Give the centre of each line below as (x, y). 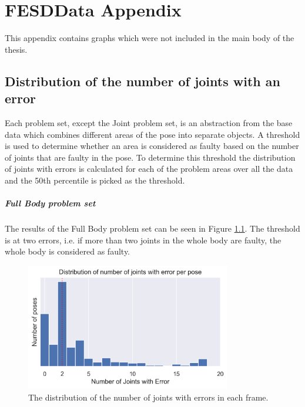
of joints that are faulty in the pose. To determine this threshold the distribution (150, 157)
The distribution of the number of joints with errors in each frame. (148, 397)
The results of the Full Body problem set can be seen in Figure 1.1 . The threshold (152, 228)
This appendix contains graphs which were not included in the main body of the (150, 38)
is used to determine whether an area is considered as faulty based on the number (152, 146)
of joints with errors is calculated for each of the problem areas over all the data (149, 169)
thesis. (16, 49)
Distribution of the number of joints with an (143, 81)
